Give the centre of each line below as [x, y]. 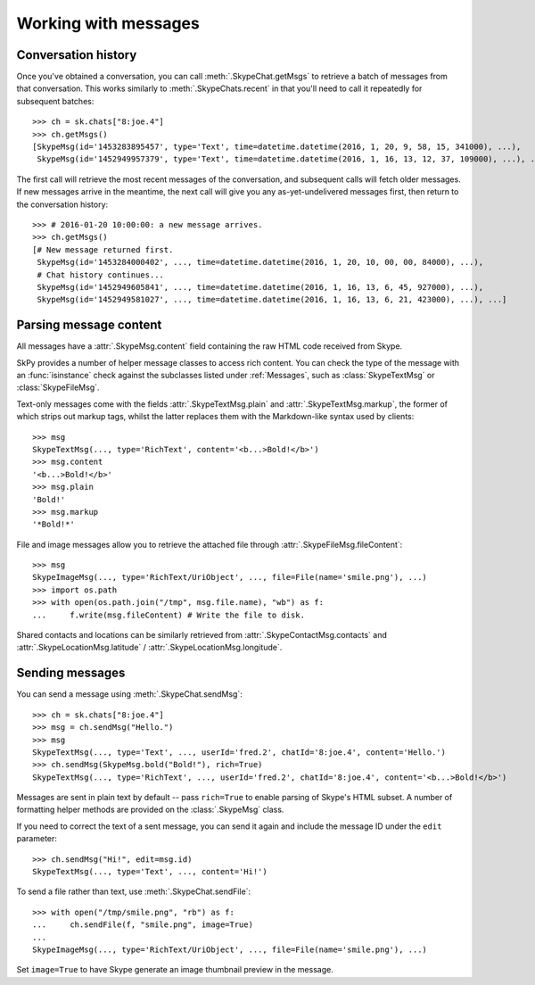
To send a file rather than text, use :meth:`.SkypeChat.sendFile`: [134, 891]
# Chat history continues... [101, 275]
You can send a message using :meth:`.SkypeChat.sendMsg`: [129, 694]
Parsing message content [89, 325]
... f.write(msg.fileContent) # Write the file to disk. [169, 615]
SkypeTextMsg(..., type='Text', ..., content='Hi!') [150, 872]
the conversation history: [62, 204]
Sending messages [71, 673]
